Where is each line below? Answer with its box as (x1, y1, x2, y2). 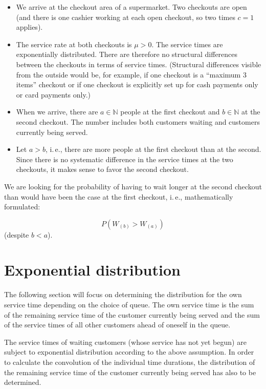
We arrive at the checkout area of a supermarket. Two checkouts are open (16, 2, 247, 12)
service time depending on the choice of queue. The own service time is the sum (4, 299, 254, 309)
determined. (4, 377, 41, 387)
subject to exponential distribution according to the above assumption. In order (4, 346, 254, 357)
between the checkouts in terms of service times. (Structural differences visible (16, 59, 261, 69)
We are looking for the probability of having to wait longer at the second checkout (4, 181, 262, 191)
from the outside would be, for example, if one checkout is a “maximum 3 (16, 69, 247, 80)
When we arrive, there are (16, 106, 98, 117)
